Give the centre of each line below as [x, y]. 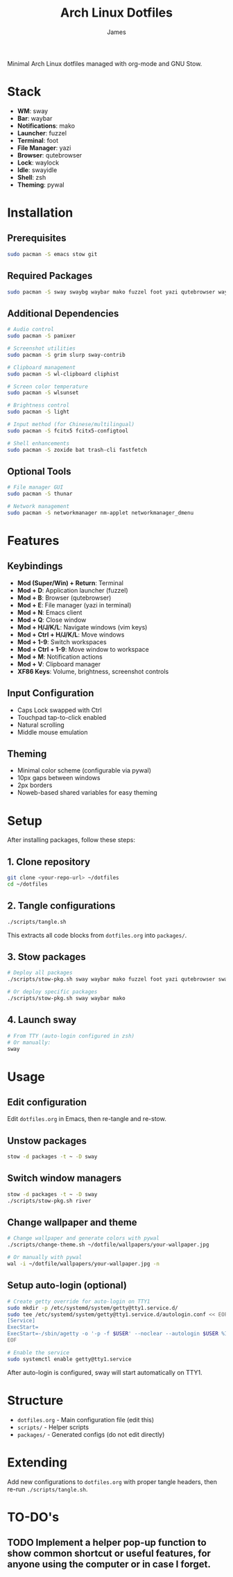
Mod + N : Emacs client [50, 612]
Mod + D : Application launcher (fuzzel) [72, 590]
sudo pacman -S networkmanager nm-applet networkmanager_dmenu [101, 513]
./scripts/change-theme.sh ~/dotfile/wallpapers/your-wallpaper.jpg [108, 1245]
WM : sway [33, 111]
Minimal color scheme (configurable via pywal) [84, 770]
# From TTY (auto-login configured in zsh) [71, 1036]
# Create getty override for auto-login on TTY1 [79, 1301]
